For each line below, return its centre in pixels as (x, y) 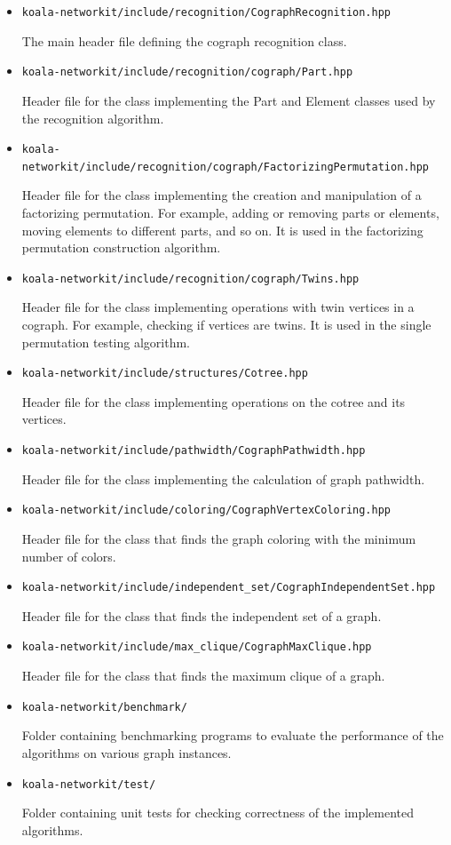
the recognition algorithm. (93, 118)
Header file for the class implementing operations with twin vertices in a (218, 307)
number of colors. (69, 556)
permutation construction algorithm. (121, 247)
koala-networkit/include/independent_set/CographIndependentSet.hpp (229, 588)
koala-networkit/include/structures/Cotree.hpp (165, 374)
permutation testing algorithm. (106, 342)
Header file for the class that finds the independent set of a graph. (202, 615)
